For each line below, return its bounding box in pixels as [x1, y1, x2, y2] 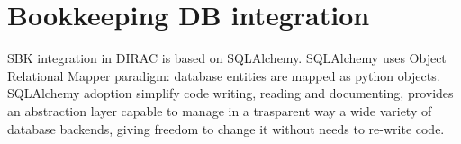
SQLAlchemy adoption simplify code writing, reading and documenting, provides [7, 84, 454, 103]
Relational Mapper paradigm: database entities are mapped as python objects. [7, 66, 440, 85]
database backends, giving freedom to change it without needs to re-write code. [7, 119, 445, 138]
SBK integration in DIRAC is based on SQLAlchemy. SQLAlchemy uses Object [7, 49, 447, 67]
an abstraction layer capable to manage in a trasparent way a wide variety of [7, 101, 432, 120]
